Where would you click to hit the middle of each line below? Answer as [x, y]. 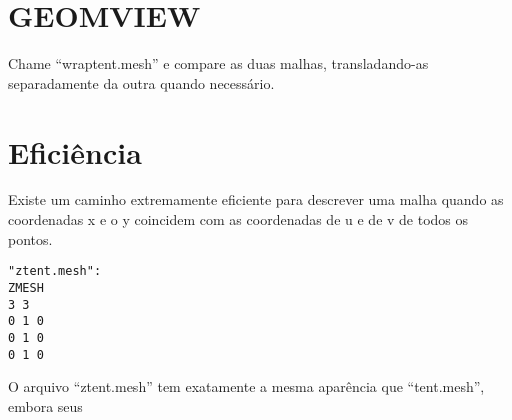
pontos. [30, 238]
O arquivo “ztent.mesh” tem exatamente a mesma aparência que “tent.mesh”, [246, 386]
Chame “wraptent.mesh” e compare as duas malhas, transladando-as [218, 63]
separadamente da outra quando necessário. [141, 82]
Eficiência [75, 151]
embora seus [45, 405]
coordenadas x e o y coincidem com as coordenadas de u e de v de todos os [238, 219]
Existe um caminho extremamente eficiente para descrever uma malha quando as [256, 199]
